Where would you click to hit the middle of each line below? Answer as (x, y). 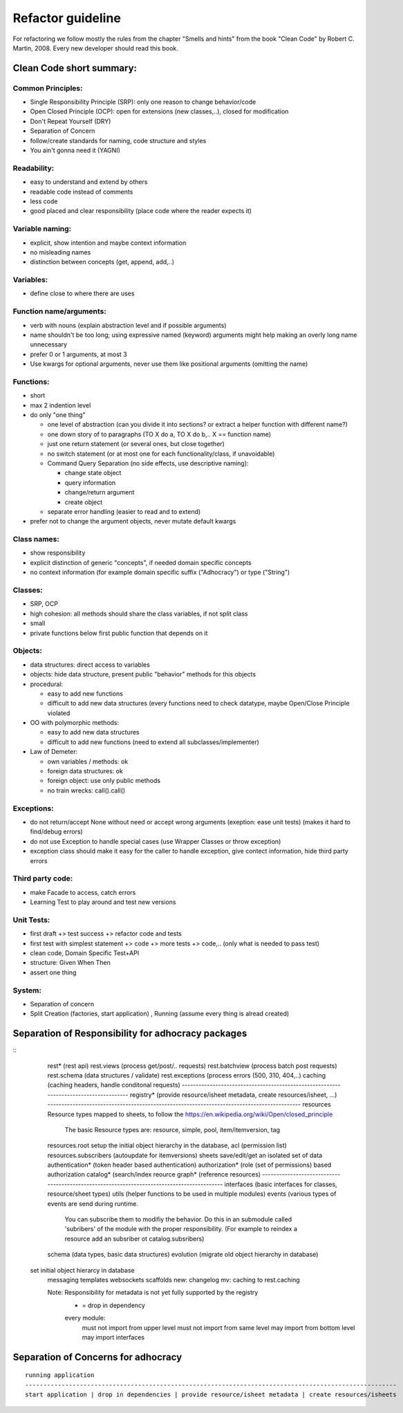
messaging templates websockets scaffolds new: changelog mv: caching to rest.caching (174, 1280)
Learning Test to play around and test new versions (103, 902)
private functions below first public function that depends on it (119, 633)
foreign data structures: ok (85, 771)
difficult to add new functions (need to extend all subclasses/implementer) (153, 742)
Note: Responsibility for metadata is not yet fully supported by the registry (153, 1293)
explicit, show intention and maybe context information (108, 243)
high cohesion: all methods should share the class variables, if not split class (139, 613)
